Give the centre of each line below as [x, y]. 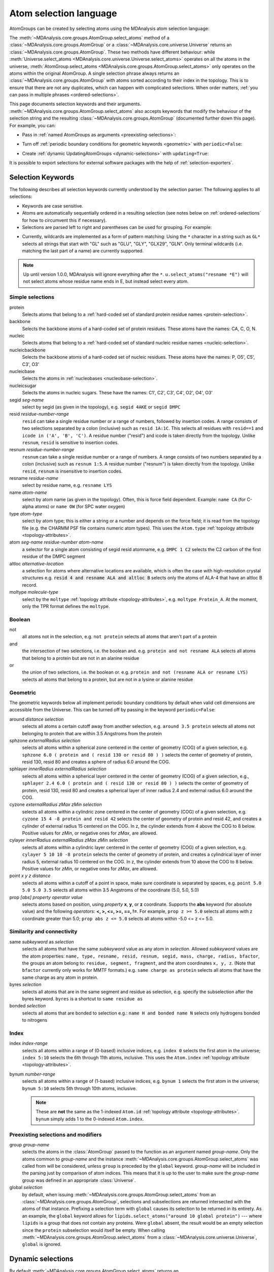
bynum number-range [32, 1074]
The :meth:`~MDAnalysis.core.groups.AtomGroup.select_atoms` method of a [89, 38]
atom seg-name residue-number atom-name [56, 542]
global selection [26, 1188]
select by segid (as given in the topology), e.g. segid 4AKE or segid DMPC [101, 407]
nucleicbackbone [27, 350]
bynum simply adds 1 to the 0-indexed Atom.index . [90, 1119]
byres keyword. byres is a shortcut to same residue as [82, 999]
